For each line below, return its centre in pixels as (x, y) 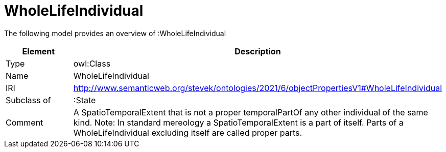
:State (85, 100)
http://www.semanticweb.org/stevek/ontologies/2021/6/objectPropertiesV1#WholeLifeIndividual (257, 88)
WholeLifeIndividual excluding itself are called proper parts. (188, 132)
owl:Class (92, 63)
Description (258, 51)
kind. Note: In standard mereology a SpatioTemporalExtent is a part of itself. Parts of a (238, 122)
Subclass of (28, 100)
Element (39, 51)
